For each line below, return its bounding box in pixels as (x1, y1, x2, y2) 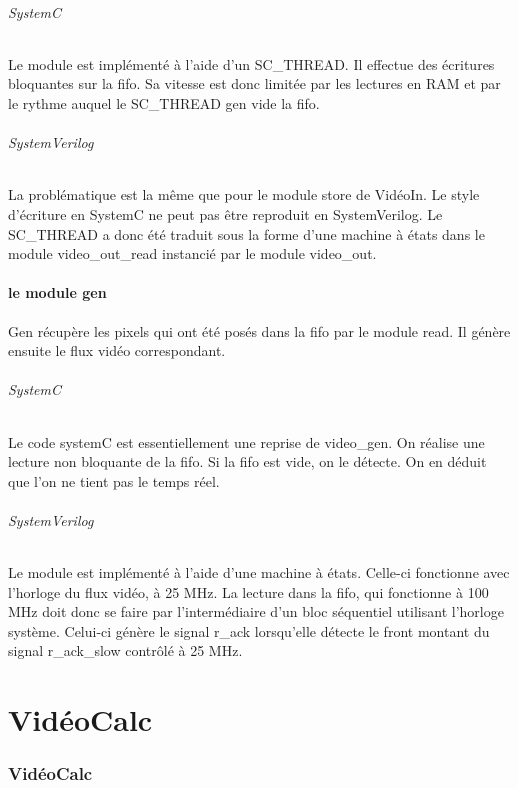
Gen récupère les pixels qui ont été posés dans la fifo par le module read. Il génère (8, 320, 511, 341)
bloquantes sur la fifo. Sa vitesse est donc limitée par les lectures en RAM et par (8, 73, 501, 94)
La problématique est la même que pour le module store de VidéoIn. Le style (8, 184, 480, 205)
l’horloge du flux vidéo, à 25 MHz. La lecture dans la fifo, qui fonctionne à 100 (8, 581, 489, 602)
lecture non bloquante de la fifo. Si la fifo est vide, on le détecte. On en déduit (8, 451, 487, 472)
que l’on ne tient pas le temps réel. (8, 470, 220, 491)
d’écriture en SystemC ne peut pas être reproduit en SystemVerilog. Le (8, 203, 443, 224)
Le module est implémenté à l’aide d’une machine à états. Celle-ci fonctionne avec (8, 562, 510, 583)
